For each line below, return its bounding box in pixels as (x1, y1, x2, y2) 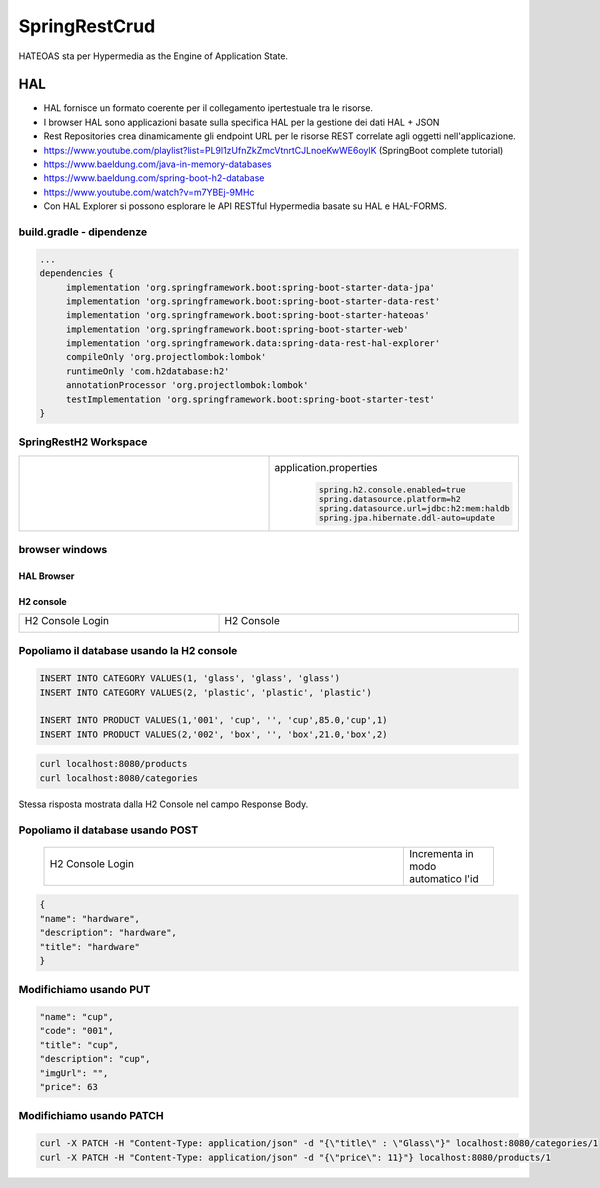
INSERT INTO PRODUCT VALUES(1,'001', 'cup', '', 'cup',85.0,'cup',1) (39, 715, 388, 726)
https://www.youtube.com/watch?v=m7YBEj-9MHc (43, 186, 255, 198)
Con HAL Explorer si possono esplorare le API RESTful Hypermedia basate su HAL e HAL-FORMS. (43, 200, 447, 212)
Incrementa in (408, 846, 474, 860)
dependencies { (39, 268, 114, 279)
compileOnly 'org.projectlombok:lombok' (65, 351, 267, 363)
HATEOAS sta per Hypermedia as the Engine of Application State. (18, 50, 289, 62)
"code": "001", (39, 1025, 114, 1037)
